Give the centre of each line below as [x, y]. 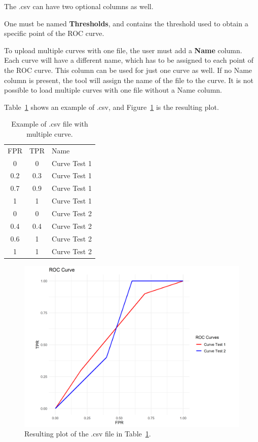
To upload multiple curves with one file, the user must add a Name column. [123, 50]
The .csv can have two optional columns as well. [79, 6]
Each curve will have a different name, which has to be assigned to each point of [129, 60]
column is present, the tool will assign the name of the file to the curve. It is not [129, 80]
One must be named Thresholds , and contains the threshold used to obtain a [126, 23]
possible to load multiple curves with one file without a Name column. [113, 90]
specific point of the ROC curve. [54, 33]
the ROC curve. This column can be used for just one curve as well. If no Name [128, 70]
